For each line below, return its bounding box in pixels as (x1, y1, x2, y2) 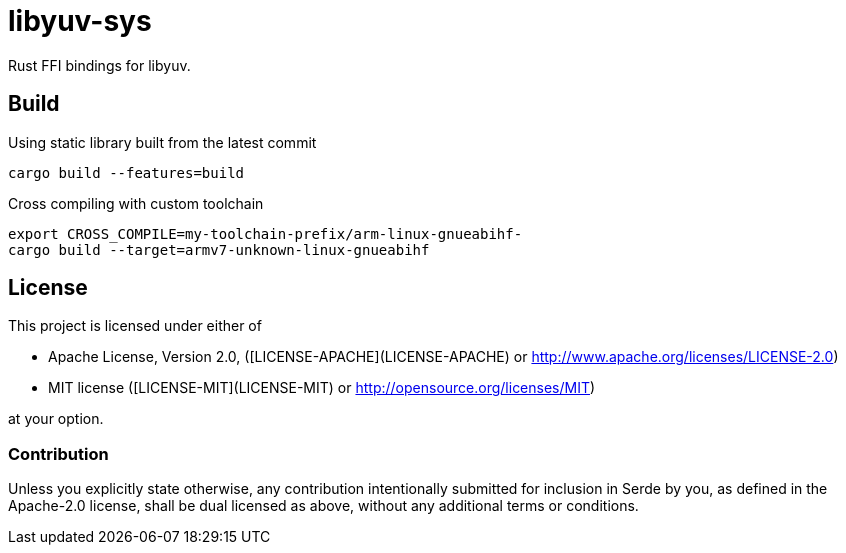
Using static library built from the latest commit (8, 133, 317, 151)
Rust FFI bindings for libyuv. (8, 56, 191, 74)
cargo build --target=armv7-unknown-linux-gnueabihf (8, 241, 430, 258)
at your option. (8, 410, 104, 428)
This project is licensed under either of (8, 317, 262, 335)
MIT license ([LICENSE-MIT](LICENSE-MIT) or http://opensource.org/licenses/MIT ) (48, 379, 596, 397)
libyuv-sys (8, 4, 152, 38)
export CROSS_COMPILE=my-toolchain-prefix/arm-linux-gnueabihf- (8, 225, 523, 242)
